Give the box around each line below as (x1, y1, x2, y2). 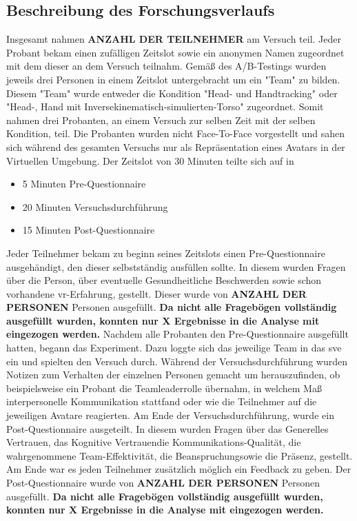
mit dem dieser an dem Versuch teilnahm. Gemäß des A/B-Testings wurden (6, 59, 327, 73)
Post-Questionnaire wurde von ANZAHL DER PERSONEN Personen (6, 476, 320, 490)
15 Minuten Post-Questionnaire (22, 223, 155, 237)
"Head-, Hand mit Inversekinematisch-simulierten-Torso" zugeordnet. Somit (6, 99, 324, 114)
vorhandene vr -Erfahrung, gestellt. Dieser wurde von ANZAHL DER (6, 286, 307, 300)
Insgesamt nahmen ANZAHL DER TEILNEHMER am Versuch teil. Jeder (6, 32, 341, 46)
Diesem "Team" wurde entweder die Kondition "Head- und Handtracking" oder (6, 85, 338, 100)
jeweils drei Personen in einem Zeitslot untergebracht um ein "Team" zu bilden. (6, 72, 340, 86)
